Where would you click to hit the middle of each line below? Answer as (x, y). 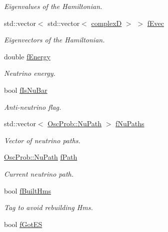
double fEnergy (27, 56)
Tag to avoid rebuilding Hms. (48, 207)
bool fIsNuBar (26, 90)
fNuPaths (130, 123)
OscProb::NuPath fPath (41, 157)
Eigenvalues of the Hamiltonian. (53, 6)
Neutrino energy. (30, 73)
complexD (106, 23)
